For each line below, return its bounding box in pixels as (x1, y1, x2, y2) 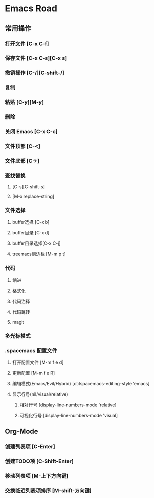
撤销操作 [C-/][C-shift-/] (5, 69, 65, 76)
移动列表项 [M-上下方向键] (5, 473, 69, 480)
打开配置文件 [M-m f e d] (12, 359, 64, 365)
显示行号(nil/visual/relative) (12, 391, 68, 397)
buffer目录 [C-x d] (12, 230, 50, 236)
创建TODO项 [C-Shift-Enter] (5, 458, 74, 465)
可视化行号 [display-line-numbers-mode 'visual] (19, 412, 118, 418)
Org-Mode (5, 427, 38, 436)
